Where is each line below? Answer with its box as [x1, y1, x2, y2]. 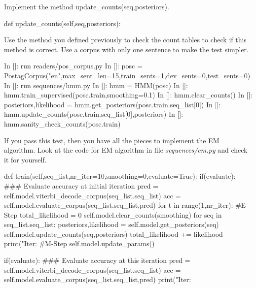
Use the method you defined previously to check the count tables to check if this [4, 34, 247, 45]
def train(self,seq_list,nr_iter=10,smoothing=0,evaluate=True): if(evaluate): [4, 171, 236, 181]
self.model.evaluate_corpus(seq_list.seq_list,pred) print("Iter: [4, 274, 191, 285]
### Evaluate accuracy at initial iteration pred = [4, 180, 158, 191]
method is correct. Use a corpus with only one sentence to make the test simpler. [4, 44, 249, 54]
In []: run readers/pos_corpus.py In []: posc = [4, 61, 143, 71]
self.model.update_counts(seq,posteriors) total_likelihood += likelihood [4, 228, 223, 239]
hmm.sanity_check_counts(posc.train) [4, 118, 121, 128]
